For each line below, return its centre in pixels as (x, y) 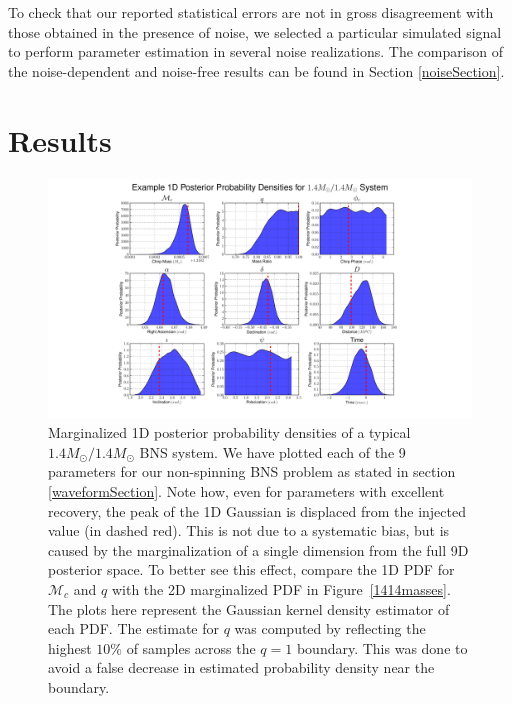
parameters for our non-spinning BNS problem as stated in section (252, 471)
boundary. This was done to (382, 647)
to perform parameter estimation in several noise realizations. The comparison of (255, 51)
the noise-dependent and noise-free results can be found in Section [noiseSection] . (256, 70)
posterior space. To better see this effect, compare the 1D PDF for (251, 569)
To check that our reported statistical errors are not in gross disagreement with (251, 12)
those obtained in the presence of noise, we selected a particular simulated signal (255, 31)
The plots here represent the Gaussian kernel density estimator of (249, 608)
